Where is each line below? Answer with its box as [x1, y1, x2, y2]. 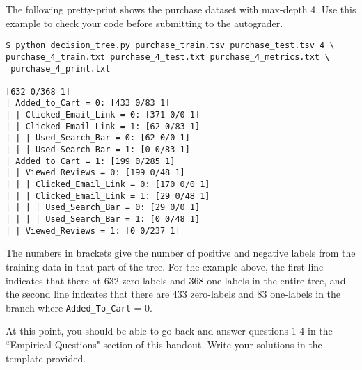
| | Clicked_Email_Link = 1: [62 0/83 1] [6, 121, 200, 131]
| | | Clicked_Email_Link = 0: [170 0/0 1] [6, 179, 210, 190]
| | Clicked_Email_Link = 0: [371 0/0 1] [6, 110, 200, 120]
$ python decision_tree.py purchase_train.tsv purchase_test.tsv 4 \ [6, 40, 335, 51]
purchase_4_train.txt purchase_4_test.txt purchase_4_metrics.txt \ [6, 51, 330, 62]
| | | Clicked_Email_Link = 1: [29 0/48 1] [6, 191, 210, 201]
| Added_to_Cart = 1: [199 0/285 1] [6, 156, 175, 166]
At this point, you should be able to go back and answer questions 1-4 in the [6, 323, 333, 338]
